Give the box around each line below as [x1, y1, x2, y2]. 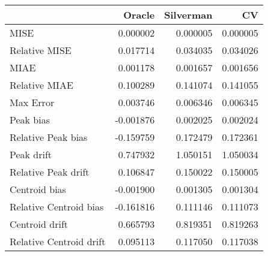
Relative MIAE [10, 78, 73, 92]
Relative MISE [10, 43, 72, 57]
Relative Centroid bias [10, 200, 104, 213]
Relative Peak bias [10, 130, 88, 144]
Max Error [10, 95, 55, 109]
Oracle [123, 8, 155, 22]
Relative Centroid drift [10, 234, 106, 248]
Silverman [164, 8, 213, 22]
